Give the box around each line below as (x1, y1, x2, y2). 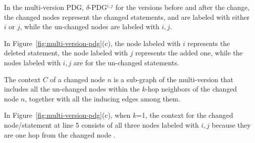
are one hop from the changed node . (4, 129, 116, 140)
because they (211, 119, 251, 130)
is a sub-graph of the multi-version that (113, 74, 234, 84)
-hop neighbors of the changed (145, 84, 237, 94)
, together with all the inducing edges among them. (25, 93, 180, 103)
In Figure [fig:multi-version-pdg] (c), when (4, 110, 131, 120)
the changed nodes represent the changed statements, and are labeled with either (4, 11, 250, 22)
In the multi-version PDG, (4, 2, 84, 12)
